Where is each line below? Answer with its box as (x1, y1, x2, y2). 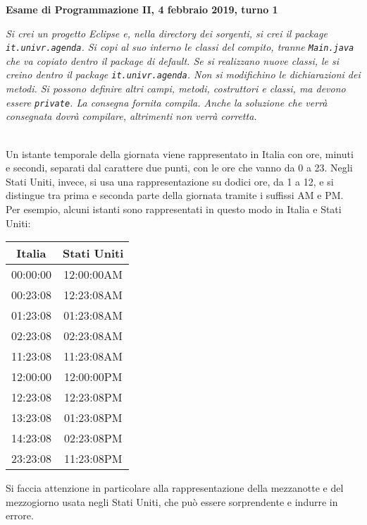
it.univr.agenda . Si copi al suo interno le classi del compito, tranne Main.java (6, 40, 354, 54)
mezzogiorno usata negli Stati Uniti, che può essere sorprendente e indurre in (6, 494, 338, 509)
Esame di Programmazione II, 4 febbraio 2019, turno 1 (6, 2, 278, 16)
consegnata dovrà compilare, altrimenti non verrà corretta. (6, 109, 257, 123)
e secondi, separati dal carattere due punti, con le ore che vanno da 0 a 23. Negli (6, 160, 353, 175)
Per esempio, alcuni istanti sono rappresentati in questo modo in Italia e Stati (6, 201, 342, 216)
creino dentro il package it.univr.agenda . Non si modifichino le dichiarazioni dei (6, 67, 361, 82)
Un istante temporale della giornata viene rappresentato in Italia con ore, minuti (6, 146, 354, 161)
